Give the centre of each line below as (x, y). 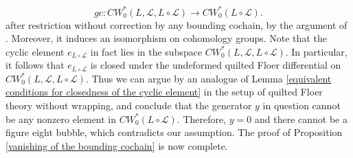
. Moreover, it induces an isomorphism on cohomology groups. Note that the (166, 38)
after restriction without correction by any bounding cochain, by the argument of (176, 24)
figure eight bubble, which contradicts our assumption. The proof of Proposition (174, 132)
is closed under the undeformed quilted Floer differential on (216, 65)
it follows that (35, 65)
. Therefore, (202, 118)
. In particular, (316, 51)
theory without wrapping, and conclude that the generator (129, 105)
